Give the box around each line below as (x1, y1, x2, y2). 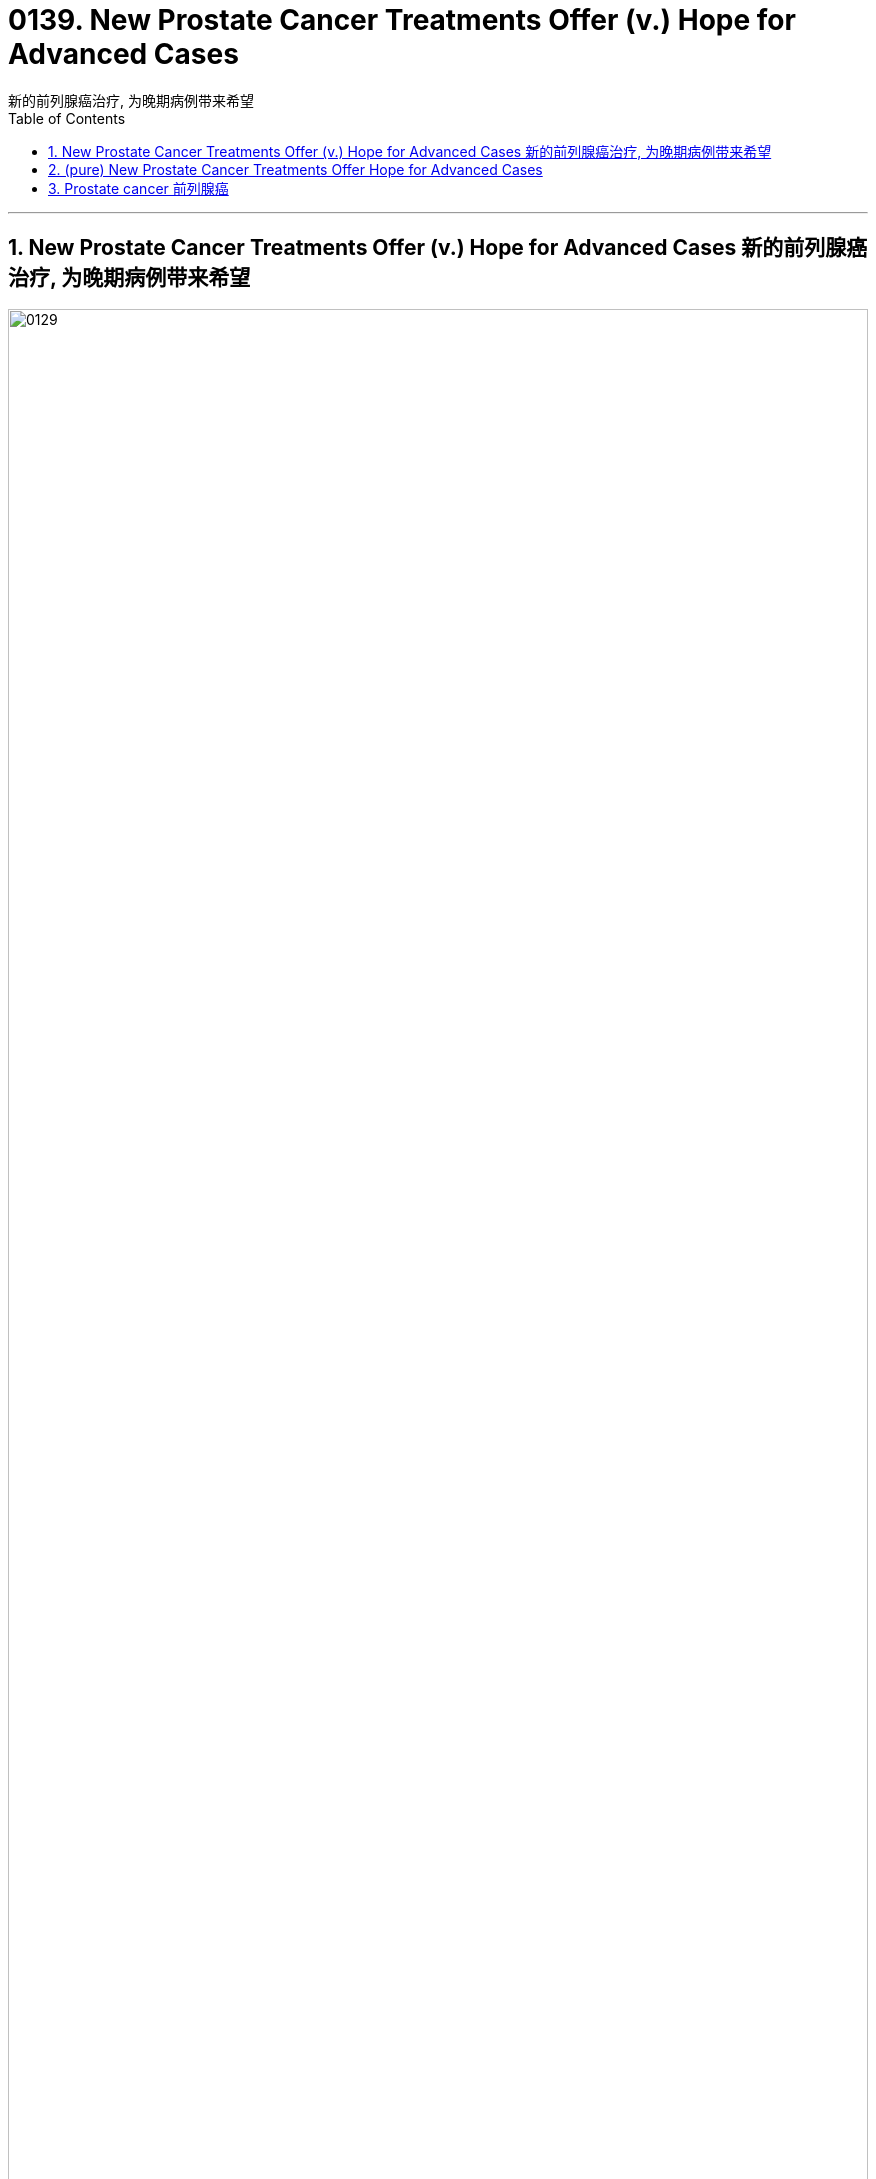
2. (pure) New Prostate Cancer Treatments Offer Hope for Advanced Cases (48, 160, 543, 178)
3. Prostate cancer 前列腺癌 (48, 179, 229, 197)
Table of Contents (8, 109, 126, 127)
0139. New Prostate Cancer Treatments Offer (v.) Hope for (8, 3, 796, 37)
